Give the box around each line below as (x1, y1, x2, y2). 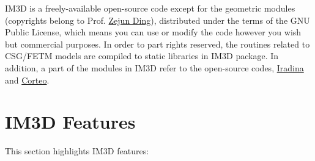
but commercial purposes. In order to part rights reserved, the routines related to (5, 37, 310, 50)
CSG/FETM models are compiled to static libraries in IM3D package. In (5, 49, 279, 62)
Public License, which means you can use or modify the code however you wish (5, 26, 302, 38)
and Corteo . (5, 73, 50, 86)
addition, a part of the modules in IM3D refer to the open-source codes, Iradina (5, 61, 304, 74)
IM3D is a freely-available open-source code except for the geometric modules (5, 2, 295, 14)
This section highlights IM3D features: (5, 145, 149, 157)
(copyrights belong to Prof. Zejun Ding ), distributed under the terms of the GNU (5, 13, 310, 26)
